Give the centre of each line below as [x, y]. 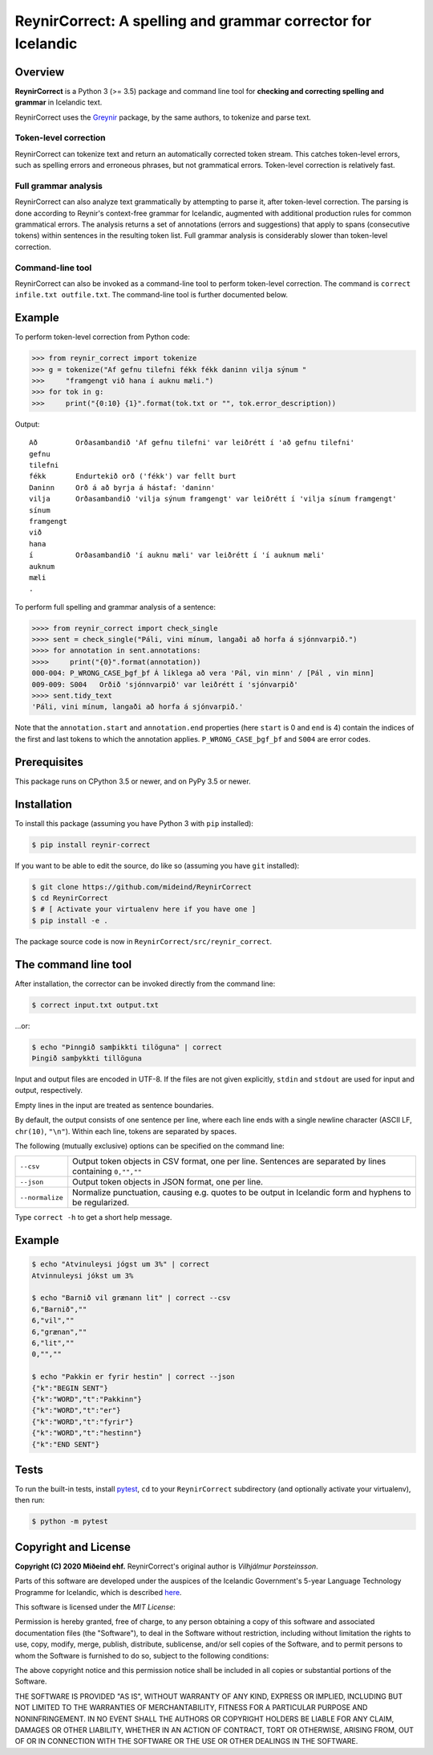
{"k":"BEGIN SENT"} [70, 1388]
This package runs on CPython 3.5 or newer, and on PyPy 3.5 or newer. [133, 781]
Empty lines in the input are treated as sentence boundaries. [114, 1105]
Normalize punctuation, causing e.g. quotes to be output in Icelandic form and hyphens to [242, 1192]
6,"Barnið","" [59, 1309]
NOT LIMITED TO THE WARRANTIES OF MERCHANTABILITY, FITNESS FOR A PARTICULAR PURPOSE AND [191, 1708]
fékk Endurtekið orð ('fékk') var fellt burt [133, 477]
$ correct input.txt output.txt [95, 1005]
